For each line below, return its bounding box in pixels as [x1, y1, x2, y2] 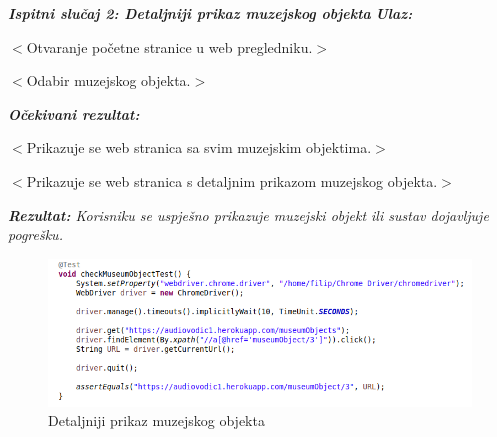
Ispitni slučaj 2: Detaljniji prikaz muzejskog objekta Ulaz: [8, 3, 413, 23]
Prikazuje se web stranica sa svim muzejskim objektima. [26, 137, 372, 158]
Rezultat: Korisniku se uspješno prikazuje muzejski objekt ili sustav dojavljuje [8, 204, 489, 225]
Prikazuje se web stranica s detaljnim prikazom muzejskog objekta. [26, 170, 438, 191]
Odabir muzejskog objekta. [26, 70, 191, 91]
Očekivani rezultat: [8, 103, 140, 124]
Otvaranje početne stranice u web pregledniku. [26, 36, 313, 57]
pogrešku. [8, 224, 63, 245]
